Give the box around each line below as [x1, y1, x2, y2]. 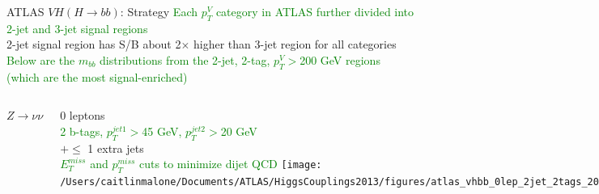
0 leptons [60, 107, 105, 124]
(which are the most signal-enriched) [6, 68, 188, 85]
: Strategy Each [120, 3, 198, 19]
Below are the [6, 51, 75, 68]
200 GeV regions [299, 51, 380, 68]
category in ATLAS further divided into [215, 3, 414, 19]
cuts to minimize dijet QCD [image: [139, 155, 322, 172]
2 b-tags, [60, 122, 104, 139]
